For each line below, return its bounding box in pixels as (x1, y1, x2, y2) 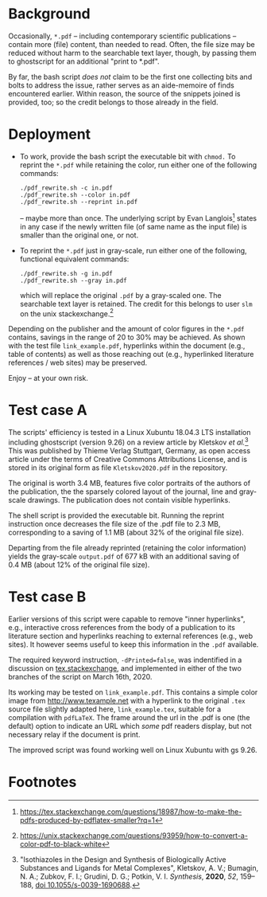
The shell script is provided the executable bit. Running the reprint (8, 511, 225, 520)
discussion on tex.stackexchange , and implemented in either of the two (8, 663, 242, 673)
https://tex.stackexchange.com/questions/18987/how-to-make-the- (19, 806, 242, 817)
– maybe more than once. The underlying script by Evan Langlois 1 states (19, 212, 257, 223)
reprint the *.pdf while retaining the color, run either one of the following (19, 160, 257, 170)
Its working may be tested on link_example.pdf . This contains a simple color (8, 687, 258, 697)
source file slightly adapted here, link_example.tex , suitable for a (8, 704, 222, 714)
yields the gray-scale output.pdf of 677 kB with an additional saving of (8, 551, 240, 561)
